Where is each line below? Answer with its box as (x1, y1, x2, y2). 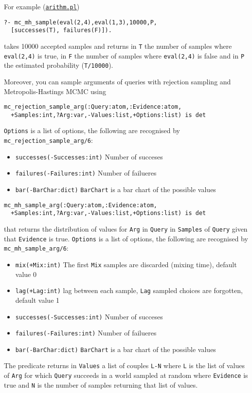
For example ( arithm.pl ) (4, 1, 80, 11)
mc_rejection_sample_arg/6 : (4, 135, 93, 145)
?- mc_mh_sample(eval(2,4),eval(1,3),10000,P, (4, 19, 157, 26)
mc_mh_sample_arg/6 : (4, 243, 69, 253)
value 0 (15, 269, 36, 279)
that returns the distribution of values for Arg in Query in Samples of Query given (4, 224, 248, 234)
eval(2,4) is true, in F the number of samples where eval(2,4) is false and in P (4, 50, 245, 60)
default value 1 (15, 295, 60, 305)
